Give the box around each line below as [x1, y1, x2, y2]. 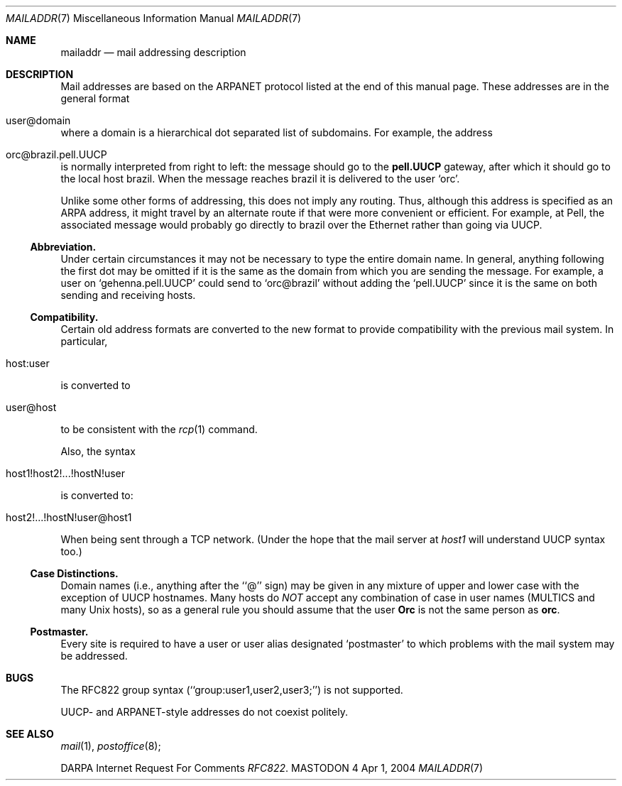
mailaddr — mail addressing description [60, 46, 246, 58]
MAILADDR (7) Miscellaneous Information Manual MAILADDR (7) [6, 12, 302, 24]
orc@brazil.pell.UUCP [6, 148, 107, 160]
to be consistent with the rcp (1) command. [60, 423, 258, 435]
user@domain [6, 114, 71, 126]
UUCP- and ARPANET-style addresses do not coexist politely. [60, 706, 348, 718]
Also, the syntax [60, 445, 136, 457]
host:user [6, 357, 50, 369]
